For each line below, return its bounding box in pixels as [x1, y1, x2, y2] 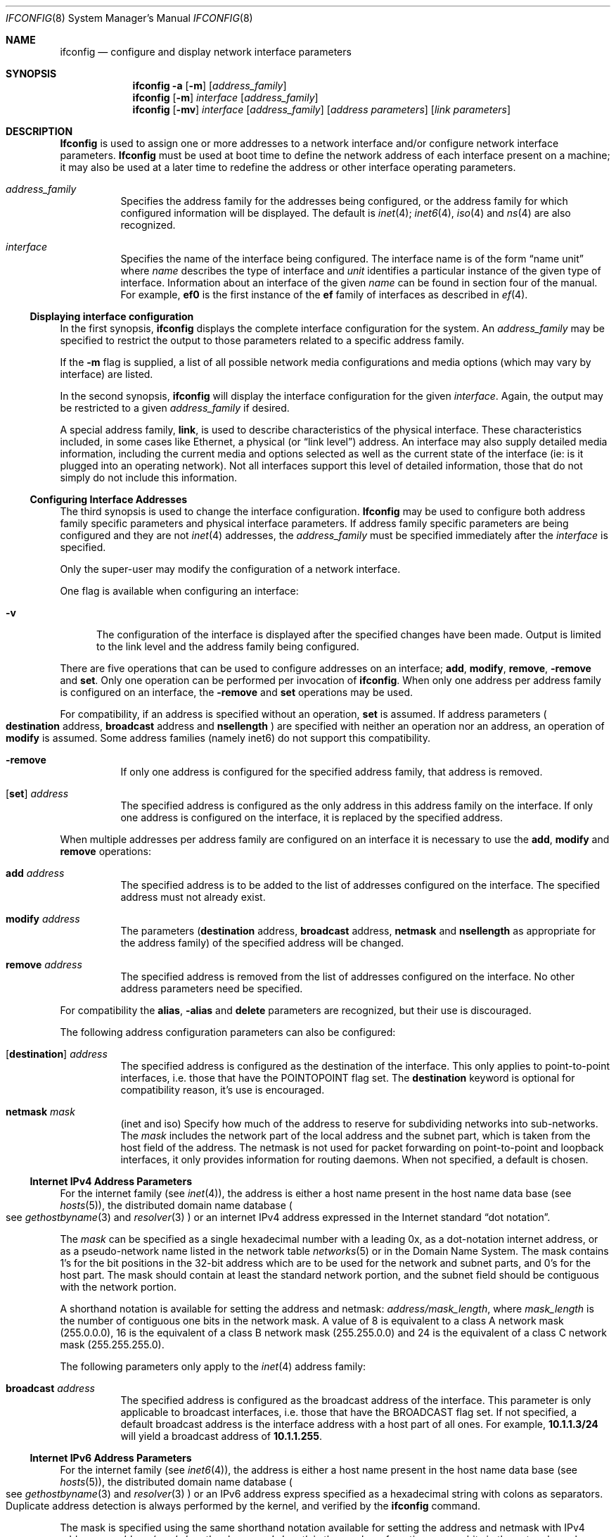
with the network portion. [60, 1281, 177, 1293]
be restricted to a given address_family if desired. [60, 402, 290, 414]
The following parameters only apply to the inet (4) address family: [60, 1360, 366, 1372]
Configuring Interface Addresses [30, 493, 188, 505]
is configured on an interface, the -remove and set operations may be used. [60, 686, 413, 698]
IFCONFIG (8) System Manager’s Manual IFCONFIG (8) [6, 12, 253, 24]
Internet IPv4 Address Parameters [30, 1175, 192, 1187]
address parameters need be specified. [120, 982, 303, 994]
